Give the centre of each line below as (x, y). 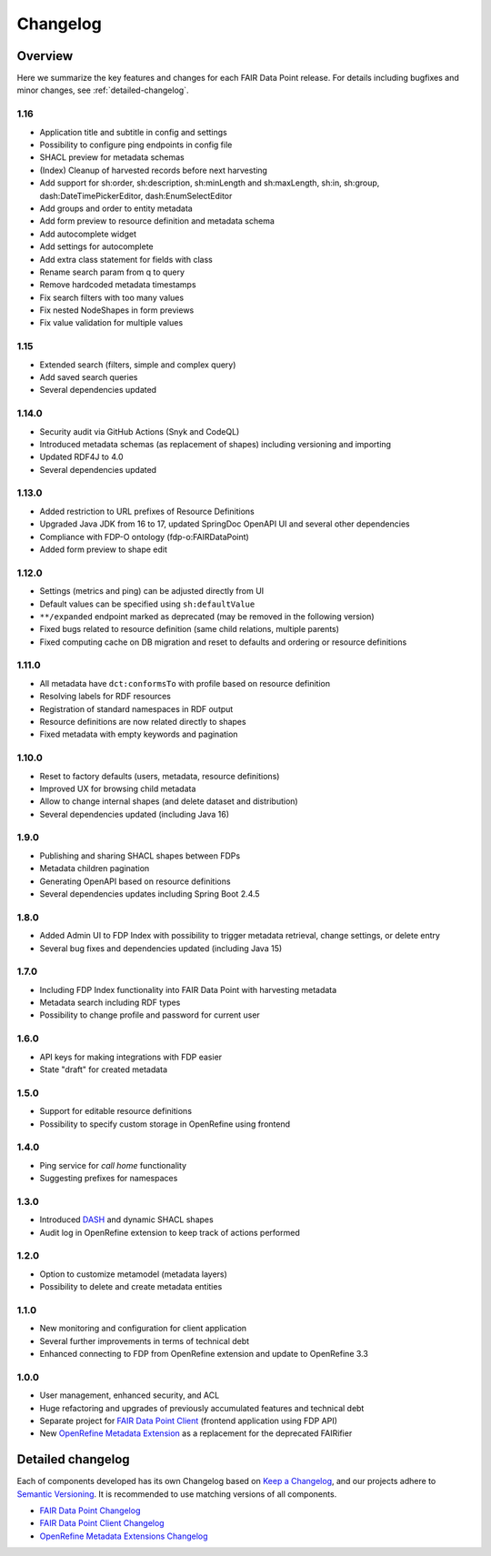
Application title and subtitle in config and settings (133, 132)
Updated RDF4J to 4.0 (81, 457)
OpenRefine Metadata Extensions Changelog (124, 1536)
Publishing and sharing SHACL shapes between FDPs (140, 856)
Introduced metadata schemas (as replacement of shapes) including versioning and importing (215, 444)
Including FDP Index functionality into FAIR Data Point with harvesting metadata (188, 989)
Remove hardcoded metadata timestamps (118, 285)
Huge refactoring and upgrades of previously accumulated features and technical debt (202, 1408)
